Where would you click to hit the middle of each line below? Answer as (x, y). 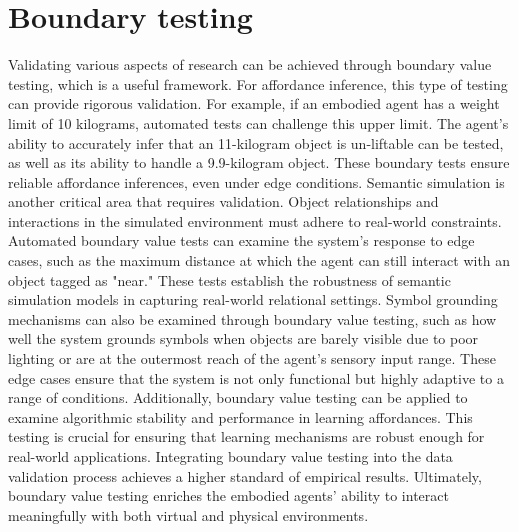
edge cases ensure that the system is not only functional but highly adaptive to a (256, 377)
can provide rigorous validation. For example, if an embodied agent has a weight (254, 103)
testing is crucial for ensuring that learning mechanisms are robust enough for (246, 436)
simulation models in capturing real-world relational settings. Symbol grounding (253, 299)
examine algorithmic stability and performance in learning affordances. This (240, 416)
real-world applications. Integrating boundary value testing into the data (230, 456)
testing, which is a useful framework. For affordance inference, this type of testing (258, 83)
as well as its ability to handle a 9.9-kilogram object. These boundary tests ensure (259, 162)
